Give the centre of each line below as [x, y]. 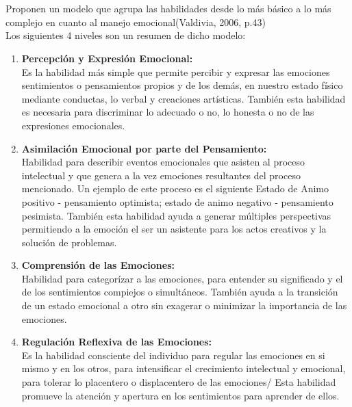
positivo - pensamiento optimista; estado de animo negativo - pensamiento [177, 201]
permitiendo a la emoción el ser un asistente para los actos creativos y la [174, 229]
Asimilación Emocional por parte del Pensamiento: [144, 148]
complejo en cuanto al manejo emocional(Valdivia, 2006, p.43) [136, 22]
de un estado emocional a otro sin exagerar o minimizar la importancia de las [184, 305]
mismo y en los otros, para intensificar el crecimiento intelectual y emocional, [184, 368]
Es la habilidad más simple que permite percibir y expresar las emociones [176, 71]
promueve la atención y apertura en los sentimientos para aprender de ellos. [180, 395]
